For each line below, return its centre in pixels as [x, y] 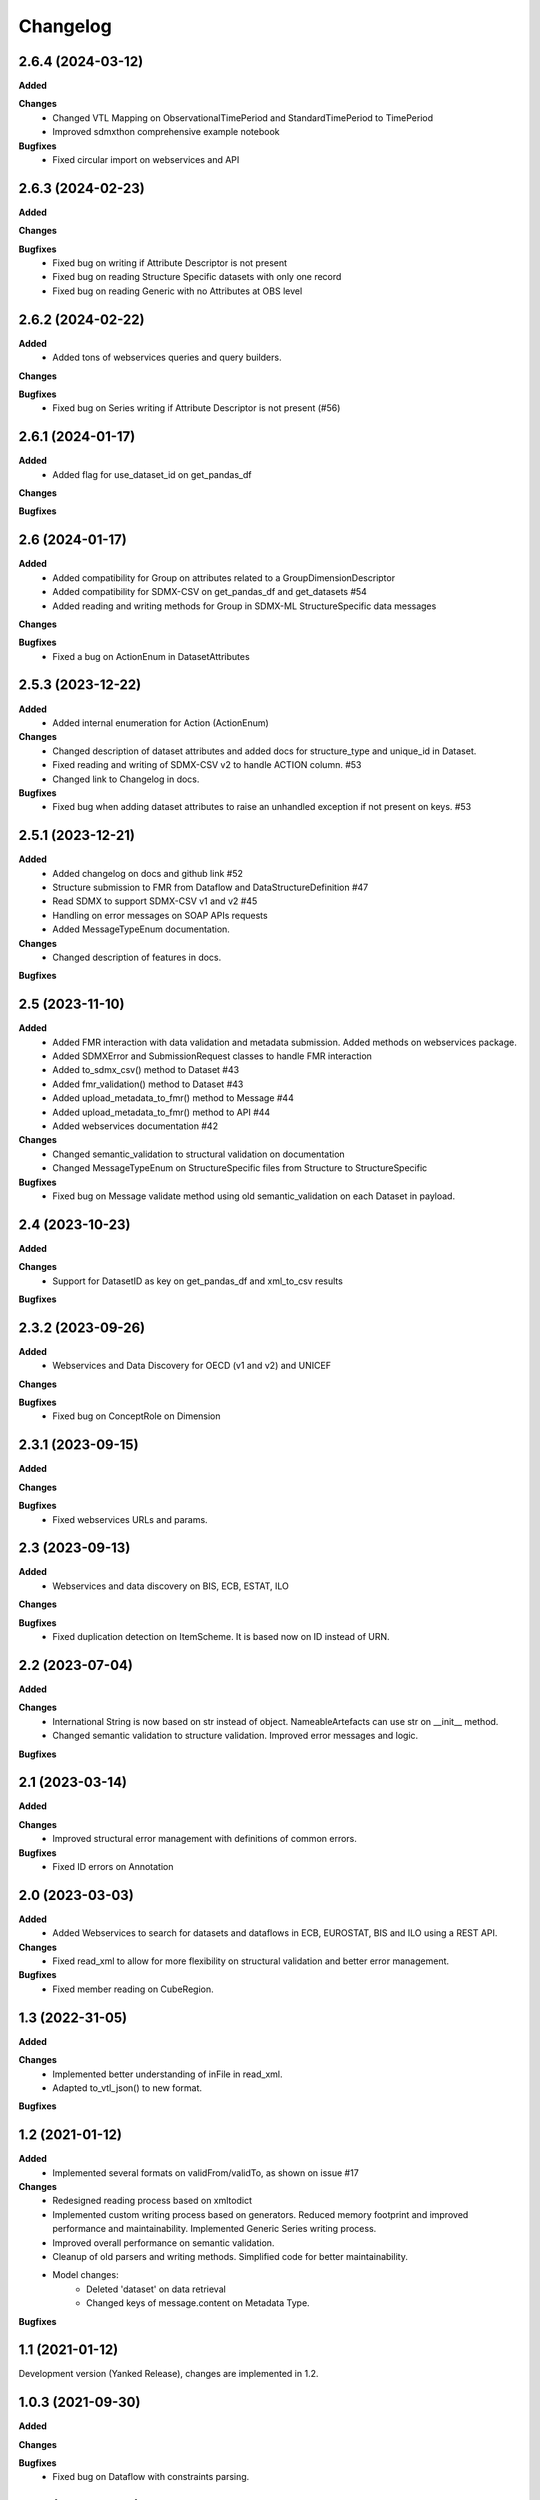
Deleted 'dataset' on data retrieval [156, 2289]
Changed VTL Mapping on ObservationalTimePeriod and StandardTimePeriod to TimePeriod [243, 117]
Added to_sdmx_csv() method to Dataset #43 [146, 1070]
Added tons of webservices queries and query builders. [167, 357]
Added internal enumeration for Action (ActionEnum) [160, 722]
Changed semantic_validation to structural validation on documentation [198, 1154]
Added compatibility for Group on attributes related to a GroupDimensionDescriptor [223, 577]
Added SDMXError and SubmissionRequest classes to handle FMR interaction [212, 1056]
